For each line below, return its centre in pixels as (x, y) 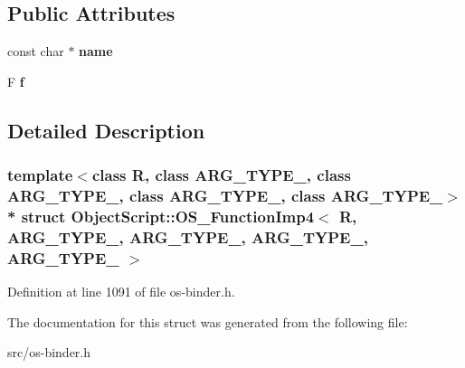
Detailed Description (106, 130)
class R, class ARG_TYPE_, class (221, 175)
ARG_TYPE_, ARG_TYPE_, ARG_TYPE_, (188, 236)
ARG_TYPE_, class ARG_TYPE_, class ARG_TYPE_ (225, 196)
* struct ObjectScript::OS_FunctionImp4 (161, 216)
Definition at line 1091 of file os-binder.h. (121, 292)
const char (36, 51)
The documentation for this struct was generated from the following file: (208, 321)
